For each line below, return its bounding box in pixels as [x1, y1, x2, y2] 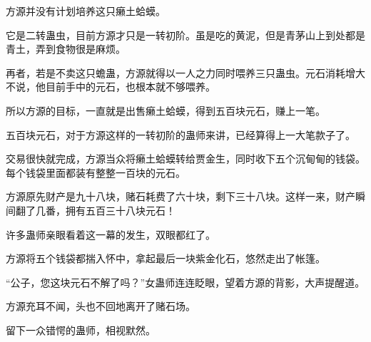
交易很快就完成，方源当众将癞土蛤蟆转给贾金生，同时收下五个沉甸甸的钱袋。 [6, 151, 365, 166]
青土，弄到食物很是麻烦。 [6, 41, 126, 56]
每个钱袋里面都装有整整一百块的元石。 [6, 165, 185, 180]
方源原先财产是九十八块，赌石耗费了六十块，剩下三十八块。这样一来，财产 [6, 189, 355, 204]
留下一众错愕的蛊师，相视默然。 [6, 322, 156, 337]
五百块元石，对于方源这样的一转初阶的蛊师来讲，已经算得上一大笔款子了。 [6, 127, 355, 142]
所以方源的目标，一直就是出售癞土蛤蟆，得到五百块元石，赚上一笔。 [6, 103, 325, 118]
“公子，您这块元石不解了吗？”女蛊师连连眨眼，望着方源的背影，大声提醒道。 [6, 274, 365, 289]
